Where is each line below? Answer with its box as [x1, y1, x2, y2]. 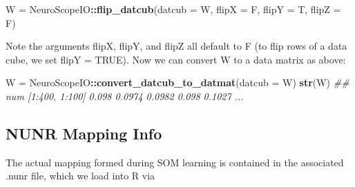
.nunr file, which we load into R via [6, 168, 155, 183]
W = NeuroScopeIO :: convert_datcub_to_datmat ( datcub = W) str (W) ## [6, 75, 349, 90]
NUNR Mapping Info [6, 122, 162, 144]
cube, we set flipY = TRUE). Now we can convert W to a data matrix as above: [6, 52, 346, 66]
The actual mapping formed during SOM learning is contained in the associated [6, 155, 344, 169]
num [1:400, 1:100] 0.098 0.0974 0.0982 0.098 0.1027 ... [6, 88, 244, 103]
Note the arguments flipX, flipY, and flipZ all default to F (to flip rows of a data [6, 39, 347, 53]
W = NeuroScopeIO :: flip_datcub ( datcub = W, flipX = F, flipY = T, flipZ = [6, 2, 341, 16]
